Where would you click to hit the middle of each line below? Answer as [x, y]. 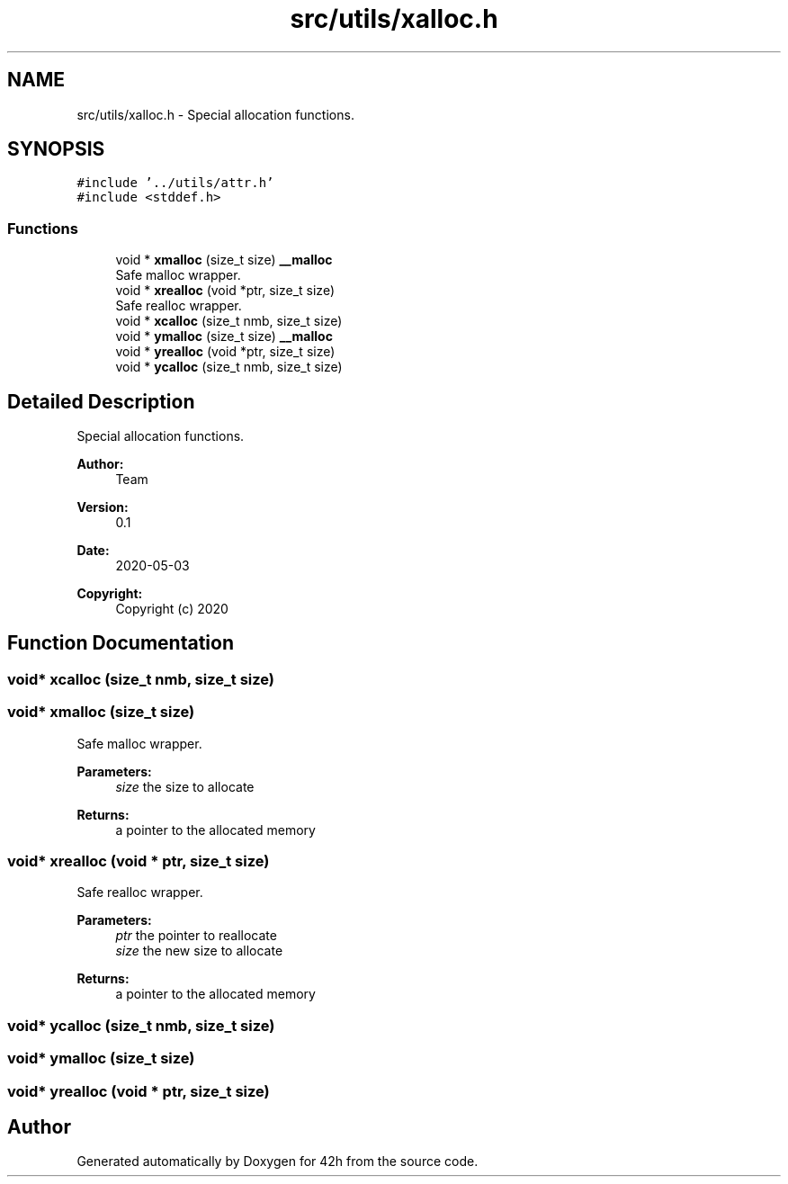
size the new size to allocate [199, 951]
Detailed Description [101, 401]
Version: [103, 507]
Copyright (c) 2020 [172, 609]
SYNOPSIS [56, 149]
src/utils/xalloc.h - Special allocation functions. [215, 114]
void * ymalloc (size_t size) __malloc [224, 336]
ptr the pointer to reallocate [196, 936]
